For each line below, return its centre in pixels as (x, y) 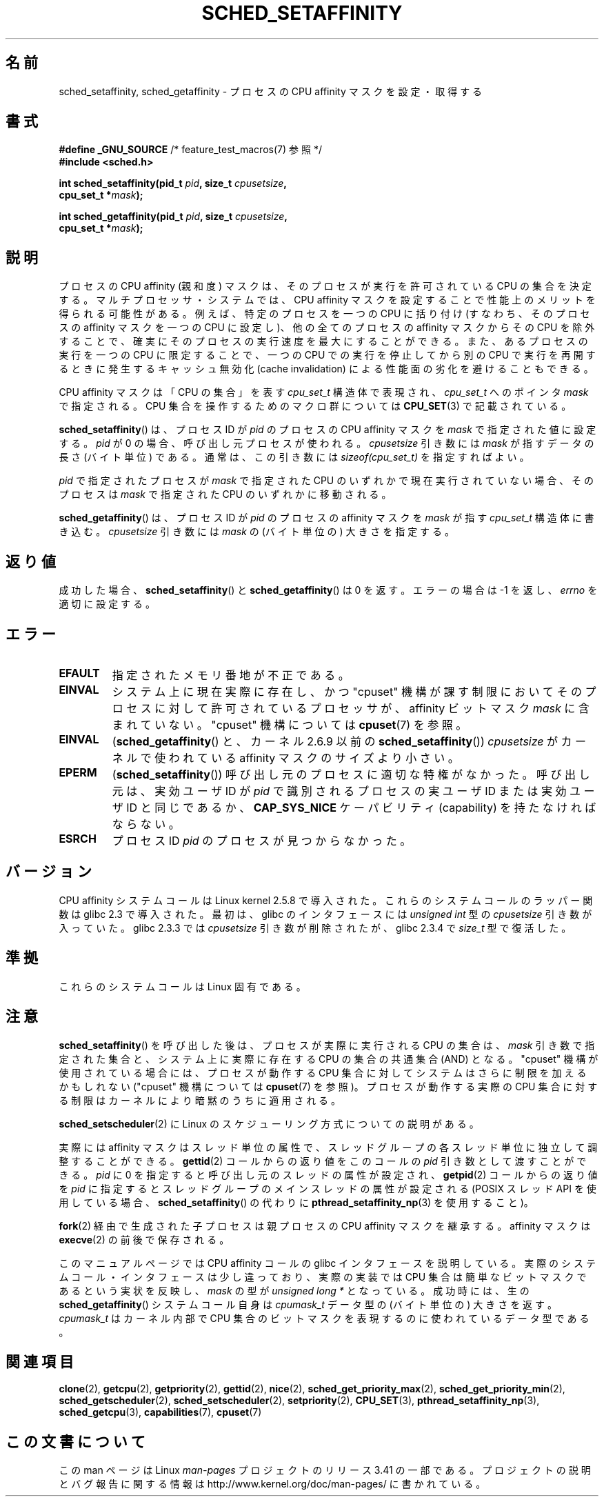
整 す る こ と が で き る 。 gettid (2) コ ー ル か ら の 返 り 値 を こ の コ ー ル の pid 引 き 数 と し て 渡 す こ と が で (323, 1161)
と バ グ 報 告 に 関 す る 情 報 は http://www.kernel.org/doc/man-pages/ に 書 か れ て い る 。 (272, 1484)
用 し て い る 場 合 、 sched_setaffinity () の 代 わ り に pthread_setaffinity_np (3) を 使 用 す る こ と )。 (296, 1202)
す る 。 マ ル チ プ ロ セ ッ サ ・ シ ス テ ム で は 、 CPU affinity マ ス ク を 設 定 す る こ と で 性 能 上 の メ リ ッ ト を (327, 300)
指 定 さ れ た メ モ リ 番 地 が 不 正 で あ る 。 (231, 675)
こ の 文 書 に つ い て (75, 1441)
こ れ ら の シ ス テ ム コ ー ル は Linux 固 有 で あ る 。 (182, 986)
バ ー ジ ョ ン (49, 872)
